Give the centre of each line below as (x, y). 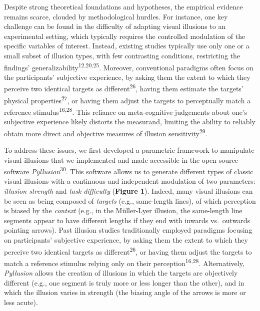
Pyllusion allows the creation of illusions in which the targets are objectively (121, 273)
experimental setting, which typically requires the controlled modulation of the (125, 36)
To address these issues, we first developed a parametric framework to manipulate (129, 150)
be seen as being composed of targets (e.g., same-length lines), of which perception (130, 200)
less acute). (21, 302)
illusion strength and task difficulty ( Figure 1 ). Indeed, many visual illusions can (128, 191)
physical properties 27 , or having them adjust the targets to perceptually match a (127, 99)
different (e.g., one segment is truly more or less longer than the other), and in (124, 282)
